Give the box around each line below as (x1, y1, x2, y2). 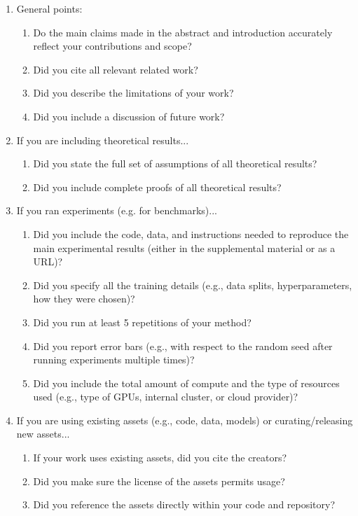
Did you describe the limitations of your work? (33, 85, 234, 100)
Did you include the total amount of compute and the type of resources (33, 375, 340, 390)
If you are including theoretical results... (16, 132, 189, 147)
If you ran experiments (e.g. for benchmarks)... (16, 203, 217, 218)
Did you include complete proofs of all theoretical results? (33, 179, 282, 194)
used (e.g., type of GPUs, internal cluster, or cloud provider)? (33, 389, 298, 404)
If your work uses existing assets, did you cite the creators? (33, 450, 287, 465)
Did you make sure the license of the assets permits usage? (33, 473, 285, 488)
